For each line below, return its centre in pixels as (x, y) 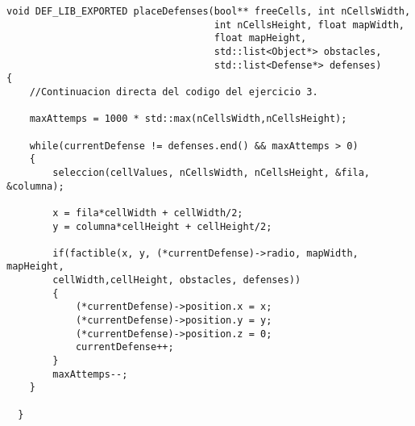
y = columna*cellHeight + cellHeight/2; (162, 226)
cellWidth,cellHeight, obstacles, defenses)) (177, 280)
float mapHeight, (260, 38)
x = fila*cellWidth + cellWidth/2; (148, 213)
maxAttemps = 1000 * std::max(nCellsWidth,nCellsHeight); (188, 119)
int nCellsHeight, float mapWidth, (309, 25)
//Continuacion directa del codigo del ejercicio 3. (174, 92)
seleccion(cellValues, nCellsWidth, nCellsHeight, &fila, (212, 172)
